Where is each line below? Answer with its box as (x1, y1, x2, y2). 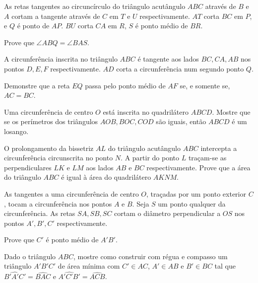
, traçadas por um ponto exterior (146, 188, 246, 199)
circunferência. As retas (4, 208, 75, 218)
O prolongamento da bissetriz (4, 142, 94, 153)
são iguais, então (156, 116, 206, 127)
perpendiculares (4, 162, 52, 172)
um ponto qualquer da (158, 198, 226, 209)
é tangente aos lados (137, 54, 199, 64)
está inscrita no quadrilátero (103, 106, 189, 117)
